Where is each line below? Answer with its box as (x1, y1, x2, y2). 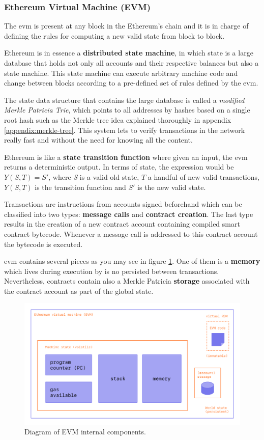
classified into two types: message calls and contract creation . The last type (4, 208, 253, 219)
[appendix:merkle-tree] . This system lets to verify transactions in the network (4, 124, 245, 135)
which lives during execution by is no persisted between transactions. (4, 265, 219, 276)
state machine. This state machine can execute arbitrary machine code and (4, 67, 238, 78)
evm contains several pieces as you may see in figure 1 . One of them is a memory (4, 256, 260, 266)
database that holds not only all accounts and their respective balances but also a (4, 58, 259, 68)
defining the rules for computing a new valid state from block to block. (4, 30, 225, 41)
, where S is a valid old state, (48, 171, 139, 182)
